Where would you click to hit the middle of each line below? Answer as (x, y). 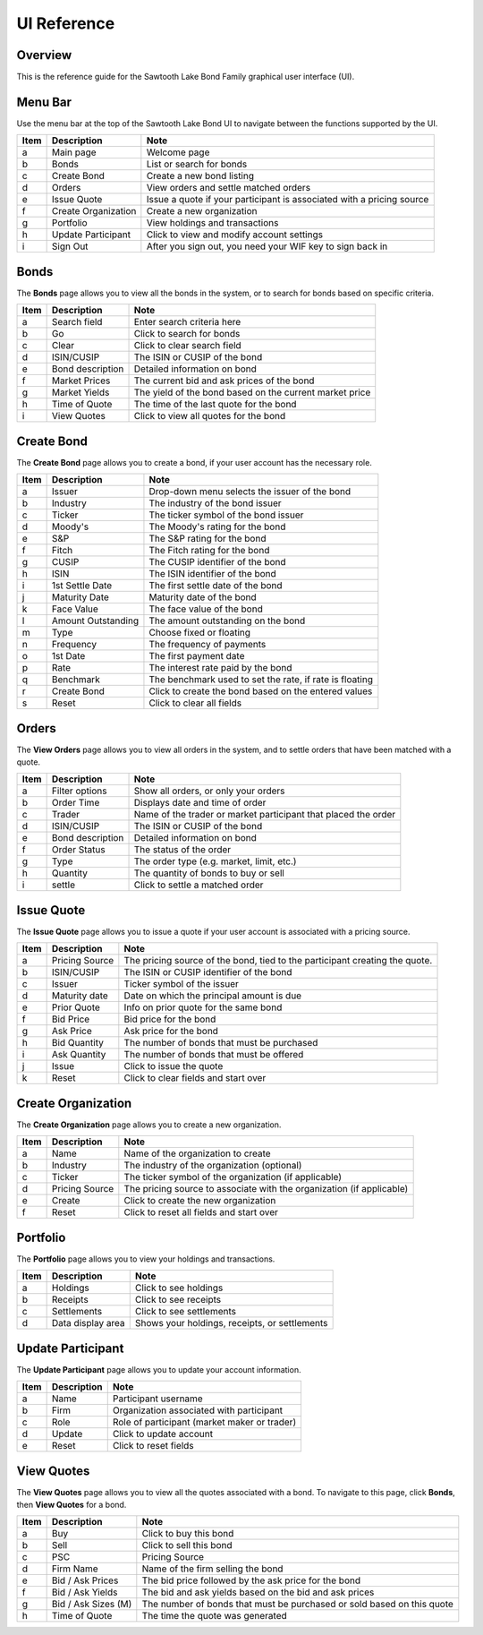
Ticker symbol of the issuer (181, 984)
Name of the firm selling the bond (212, 1569)
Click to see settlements (186, 1312)
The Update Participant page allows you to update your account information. (159, 1369)
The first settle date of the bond (216, 586)
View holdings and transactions (212, 223)
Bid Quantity (78, 1043)
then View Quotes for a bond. (72, 1505)
